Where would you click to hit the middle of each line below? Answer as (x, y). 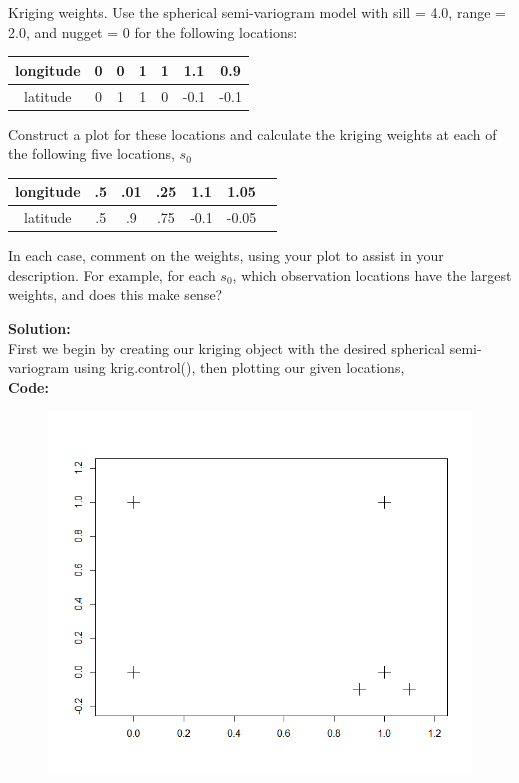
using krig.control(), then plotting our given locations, (239, 367)
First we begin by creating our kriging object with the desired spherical (227, 347)
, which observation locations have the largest (372, 274)
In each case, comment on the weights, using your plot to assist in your (226, 255)
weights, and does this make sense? (115, 294)
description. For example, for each (112, 274)
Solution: (39, 328)
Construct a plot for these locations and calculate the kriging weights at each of (252, 133)
